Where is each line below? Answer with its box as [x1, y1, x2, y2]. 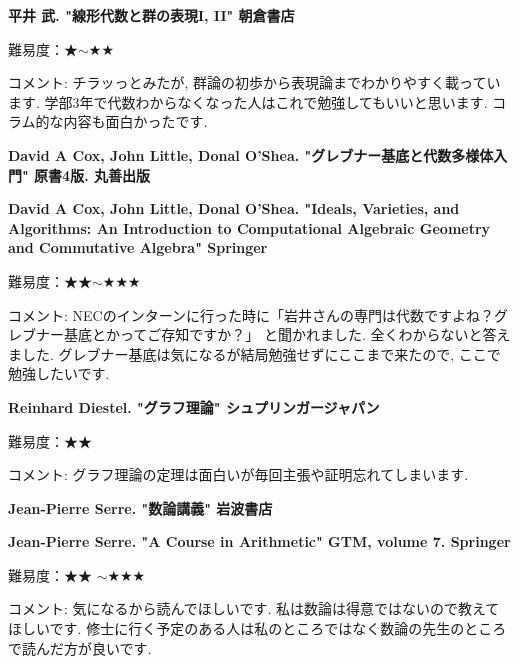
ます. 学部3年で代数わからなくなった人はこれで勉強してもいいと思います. [8, 91, 488, 112]
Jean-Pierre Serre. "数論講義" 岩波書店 [8, 497, 273, 518]
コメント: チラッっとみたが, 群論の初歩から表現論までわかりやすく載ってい [8, 72, 501, 93]
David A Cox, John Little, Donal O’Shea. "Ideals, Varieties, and [8, 198, 460, 219]
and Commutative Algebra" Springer [8, 237, 268, 258]
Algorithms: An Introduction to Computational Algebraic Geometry [8, 217, 491, 238]
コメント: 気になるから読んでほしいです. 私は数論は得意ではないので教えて [8, 598, 500, 619]
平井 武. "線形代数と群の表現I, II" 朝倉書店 [8, 5, 295, 25]
